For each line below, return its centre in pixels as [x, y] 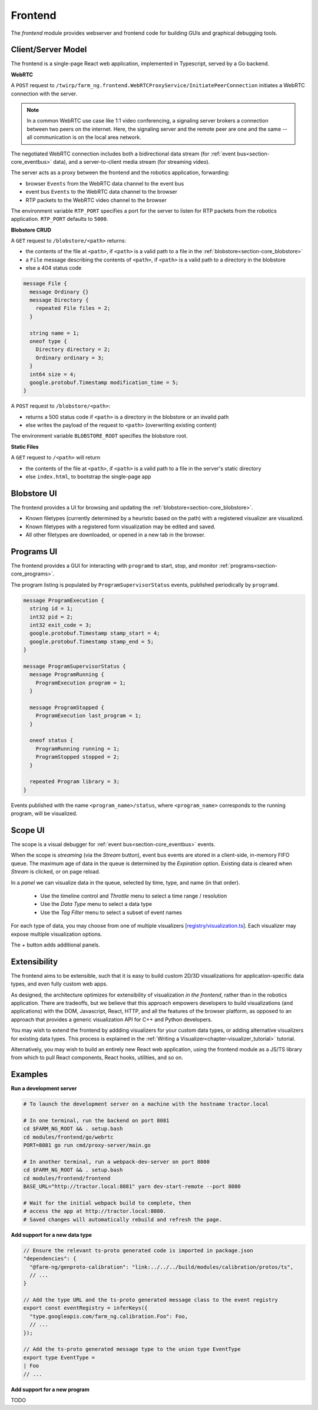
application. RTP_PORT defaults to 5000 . [59, 219]
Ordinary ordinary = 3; [70, 358]
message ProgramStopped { [67, 707]
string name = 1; [54, 333]
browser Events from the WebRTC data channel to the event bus [105, 183]
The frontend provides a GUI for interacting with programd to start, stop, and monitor [114, 566]
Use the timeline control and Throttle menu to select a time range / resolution [134, 896]
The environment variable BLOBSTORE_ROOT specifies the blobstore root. [99, 436]
